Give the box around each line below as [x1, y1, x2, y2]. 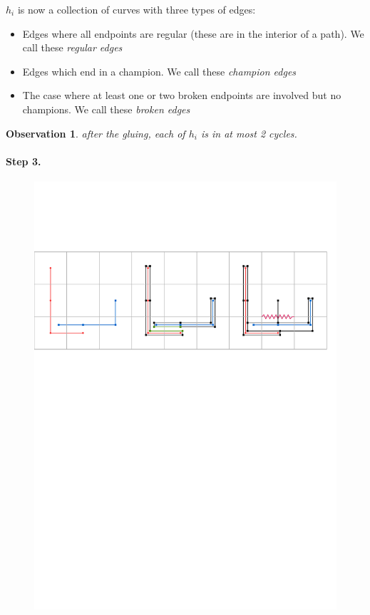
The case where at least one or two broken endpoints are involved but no [22, 88, 341, 103]
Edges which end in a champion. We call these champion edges [22, 63, 297, 78]
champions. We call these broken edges [22, 101, 190, 116]
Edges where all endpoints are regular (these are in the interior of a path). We [22, 26, 364, 41]
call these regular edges [22, 40, 123, 55]
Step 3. [6, 153, 41, 168]
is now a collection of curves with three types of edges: [17, 2, 256, 16]
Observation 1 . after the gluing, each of [6, 125, 185, 140]
